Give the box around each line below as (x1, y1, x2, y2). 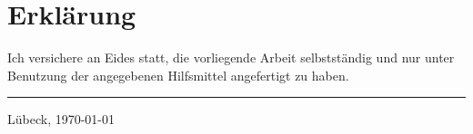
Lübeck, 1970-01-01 (7, 110, 116, 129)
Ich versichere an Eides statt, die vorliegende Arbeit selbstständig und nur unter (7, 48, 455, 67)
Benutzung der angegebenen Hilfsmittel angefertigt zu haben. (7, 65, 349, 84)
